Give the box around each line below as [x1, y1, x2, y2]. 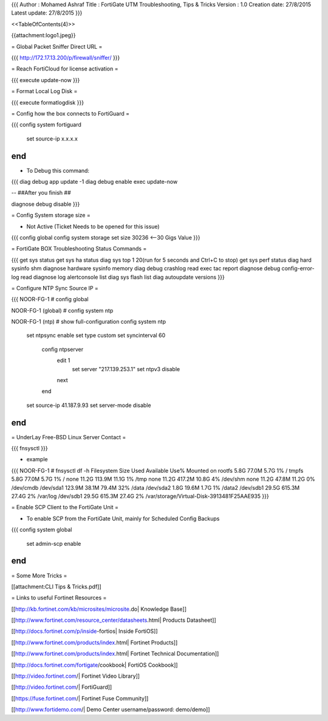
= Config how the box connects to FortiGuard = [11, 110, 130, 117]
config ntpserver [41, 346, 84, 353]
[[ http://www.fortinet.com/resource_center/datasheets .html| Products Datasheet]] [11, 616, 216, 624]
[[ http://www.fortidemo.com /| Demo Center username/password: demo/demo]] [11, 706, 210, 713]
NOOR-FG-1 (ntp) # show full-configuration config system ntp [11, 318, 166, 326]
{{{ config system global [11, 526, 72, 534]
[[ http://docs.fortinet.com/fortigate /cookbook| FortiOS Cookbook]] [11, 661, 179, 669]
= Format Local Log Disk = [11, 88, 78, 95]
